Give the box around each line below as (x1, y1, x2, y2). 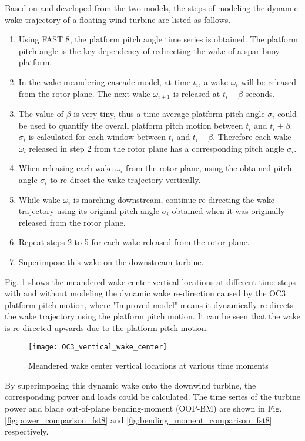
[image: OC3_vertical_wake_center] (28, 342, 167, 351)
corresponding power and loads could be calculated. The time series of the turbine (5, 390, 300, 403)
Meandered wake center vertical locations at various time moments (28, 359, 269, 372)
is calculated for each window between (28, 131, 166, 143)
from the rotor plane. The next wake (18, 87, 150, 99)
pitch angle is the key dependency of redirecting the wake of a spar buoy (18, 44, 280, 56)
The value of (18, 108, 64, 120)
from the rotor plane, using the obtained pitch (125, 162, 292, 174)
